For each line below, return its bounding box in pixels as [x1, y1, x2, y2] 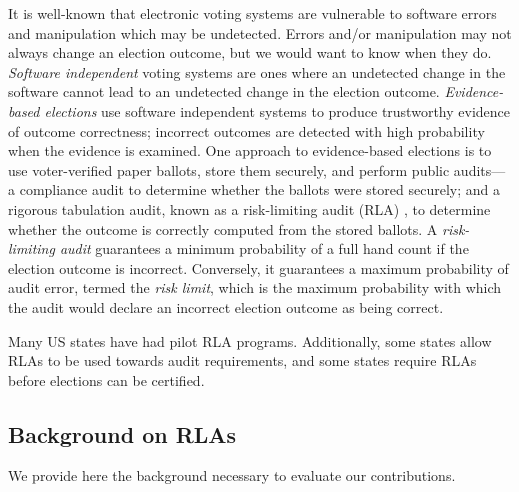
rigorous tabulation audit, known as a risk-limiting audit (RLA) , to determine [8, 198, 491, 219]
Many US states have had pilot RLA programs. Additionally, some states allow [8, 330, 492, 351]
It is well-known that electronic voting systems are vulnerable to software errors [8, 3, 497, 23]
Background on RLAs [8, 418, 237, 449]
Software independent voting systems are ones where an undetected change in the [8, 61, 506, 82]
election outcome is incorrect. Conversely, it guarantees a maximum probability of [8, 257, 509, 278]
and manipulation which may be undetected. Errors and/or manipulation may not [8, 22, 512, 43]
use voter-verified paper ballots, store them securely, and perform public [8, 159, 450, 180]
